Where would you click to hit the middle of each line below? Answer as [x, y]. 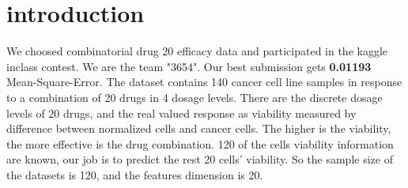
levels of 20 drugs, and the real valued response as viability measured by [181, 113]
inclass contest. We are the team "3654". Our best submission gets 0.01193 [189, 66]
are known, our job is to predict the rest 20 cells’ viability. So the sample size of [200, 159]
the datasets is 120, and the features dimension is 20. [135, 174]
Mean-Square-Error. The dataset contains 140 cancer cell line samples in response [204, 82]
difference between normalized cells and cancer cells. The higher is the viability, [199, 128]
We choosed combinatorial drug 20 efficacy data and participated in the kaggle [197, 51]
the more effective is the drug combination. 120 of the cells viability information [200, 143]
